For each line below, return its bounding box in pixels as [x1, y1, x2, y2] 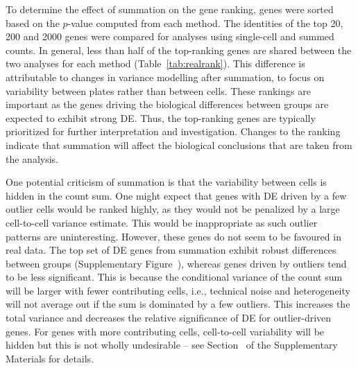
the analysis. [6, 151, 58, 166]
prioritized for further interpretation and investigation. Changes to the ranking [6, 124, 341, 139]
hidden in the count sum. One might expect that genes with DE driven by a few [6, 188, 347, 202]
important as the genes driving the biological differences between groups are [6, 97, 329, 112]
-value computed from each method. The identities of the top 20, [67, 15, 343, 30]
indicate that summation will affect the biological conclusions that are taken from [6, 137, 352, 152]
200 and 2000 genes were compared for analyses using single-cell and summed [6, 29, 334, 44]
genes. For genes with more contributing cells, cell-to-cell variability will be [6, 324, 325, 338]
